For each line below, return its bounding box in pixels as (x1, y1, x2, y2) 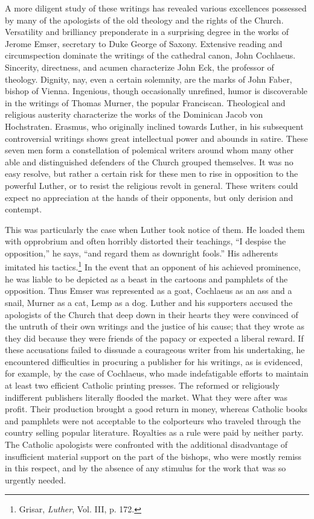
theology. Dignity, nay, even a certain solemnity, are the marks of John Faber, (5, 72, 292, 85)
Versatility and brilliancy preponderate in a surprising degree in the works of (5, 25, 289, 38)
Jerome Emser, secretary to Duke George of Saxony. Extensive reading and (5, 37, 283, 49)
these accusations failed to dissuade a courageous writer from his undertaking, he (5, 343, 305, 356)
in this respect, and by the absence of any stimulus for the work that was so (5, 462, 286, 474)
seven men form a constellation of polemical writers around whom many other (5, 144, 294, 156)
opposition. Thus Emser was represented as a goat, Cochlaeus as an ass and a (5, 284, 292, 297)
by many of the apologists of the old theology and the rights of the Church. (5, 13, 284, 26)
